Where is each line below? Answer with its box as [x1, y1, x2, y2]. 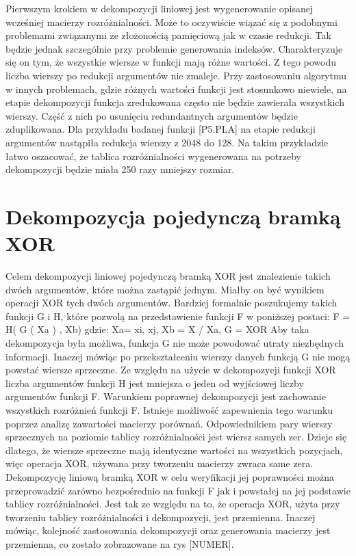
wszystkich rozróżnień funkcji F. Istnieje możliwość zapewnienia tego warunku [5, 402, 333, 416]
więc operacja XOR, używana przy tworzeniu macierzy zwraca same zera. [5, 456, 314, 471]
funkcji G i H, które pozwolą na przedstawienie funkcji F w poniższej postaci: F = [5, 308, 351, 323]
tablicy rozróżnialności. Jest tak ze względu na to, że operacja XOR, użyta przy [5, 497, 340, 511]
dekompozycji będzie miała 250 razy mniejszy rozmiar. [5, 162, 235, 176]
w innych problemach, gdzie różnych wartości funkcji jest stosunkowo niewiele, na [5, 81, 347, 96]
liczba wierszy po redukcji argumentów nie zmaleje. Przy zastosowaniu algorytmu [5, 68, 346, 82]
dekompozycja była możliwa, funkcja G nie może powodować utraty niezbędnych [5, 336, 344, 349]
